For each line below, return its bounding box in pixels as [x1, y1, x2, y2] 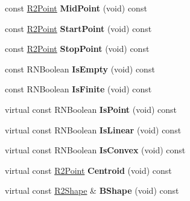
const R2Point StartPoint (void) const [5, 22, 152, 34]
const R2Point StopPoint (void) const [5, 42, 150, 55]
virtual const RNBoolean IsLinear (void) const [5, 123, 182, 136]
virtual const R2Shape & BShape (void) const [5, 184, 179, 197]
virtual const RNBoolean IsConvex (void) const [5, 144, 186, 156]
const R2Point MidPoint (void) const [5, 2, 147, 14]
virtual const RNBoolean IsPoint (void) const [5, 103, 177, 115]
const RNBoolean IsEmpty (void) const [5, 62, 155, 75]
